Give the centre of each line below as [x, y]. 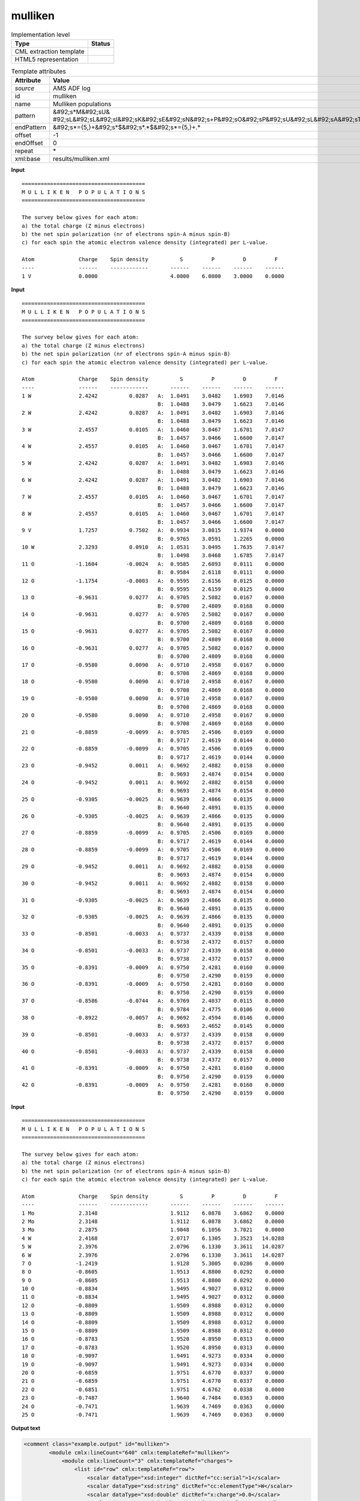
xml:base [28, 159]
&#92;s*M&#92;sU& [82, 112]
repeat [24, 151]
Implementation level [40, 34]
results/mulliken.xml [81, 159]
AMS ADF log [72, 88]
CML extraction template [49, 51]
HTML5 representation [47, 59]
